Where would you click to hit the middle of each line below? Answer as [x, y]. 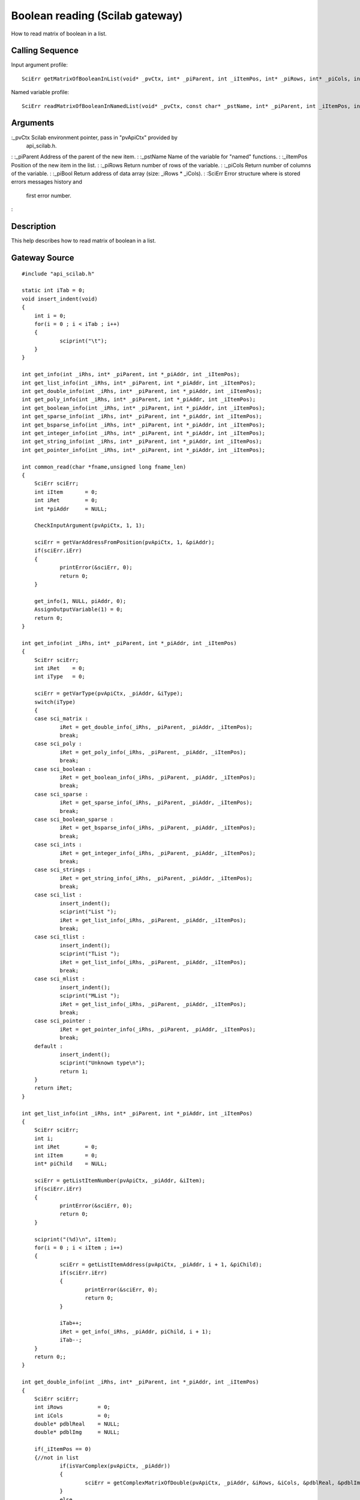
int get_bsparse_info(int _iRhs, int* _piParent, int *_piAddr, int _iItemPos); [144, 425]
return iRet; [53, 1088]
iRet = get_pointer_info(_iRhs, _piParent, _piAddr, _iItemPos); [158, 1029]
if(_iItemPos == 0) [63, 1449]
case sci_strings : [63, 870]
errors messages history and [46, 182]
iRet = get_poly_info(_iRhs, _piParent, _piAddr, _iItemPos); [153, 752]
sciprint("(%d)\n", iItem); [75, 1239]
